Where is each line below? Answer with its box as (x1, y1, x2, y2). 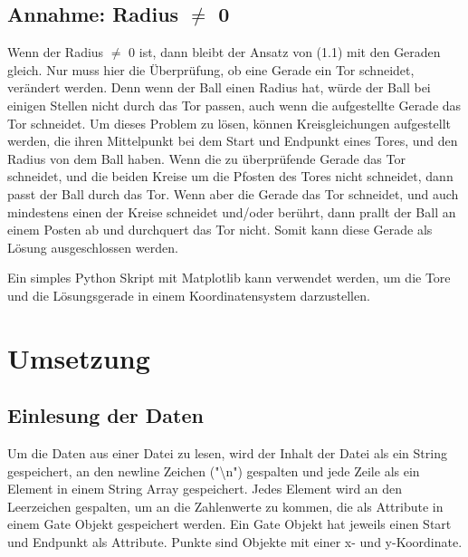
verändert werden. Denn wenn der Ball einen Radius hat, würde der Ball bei (7, 78, 431, 97)
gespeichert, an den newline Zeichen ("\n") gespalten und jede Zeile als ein (7, 461, 420, 480)
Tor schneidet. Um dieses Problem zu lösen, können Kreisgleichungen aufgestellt (7, 113, 451, 132)
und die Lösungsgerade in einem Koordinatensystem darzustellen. (7, 285, 370, 304)
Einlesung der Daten (7, 401, 204, 429)
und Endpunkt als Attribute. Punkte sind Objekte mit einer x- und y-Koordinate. (7, 533, 463, 552)
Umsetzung (7, 339, 150, 376)
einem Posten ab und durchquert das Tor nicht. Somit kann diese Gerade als (7, 220, 433, 239)
